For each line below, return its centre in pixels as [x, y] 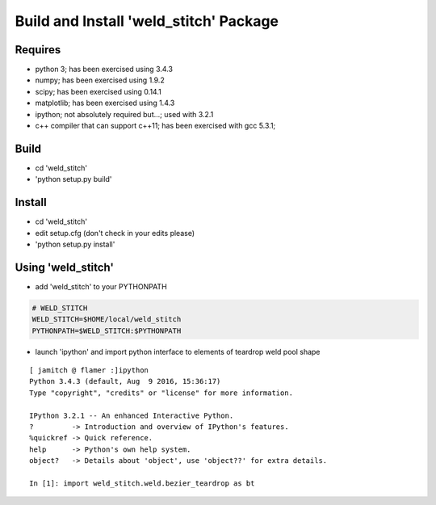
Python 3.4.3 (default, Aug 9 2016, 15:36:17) [125, 381]
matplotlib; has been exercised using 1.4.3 [105, 103]
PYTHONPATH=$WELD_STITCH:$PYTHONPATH [107, 330]
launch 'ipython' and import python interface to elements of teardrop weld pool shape [178, 351]
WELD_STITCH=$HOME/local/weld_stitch [107, 320]
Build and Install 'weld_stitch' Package [147, 21]
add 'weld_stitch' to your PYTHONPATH [101, 286]
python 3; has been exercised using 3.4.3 [104, 69]
